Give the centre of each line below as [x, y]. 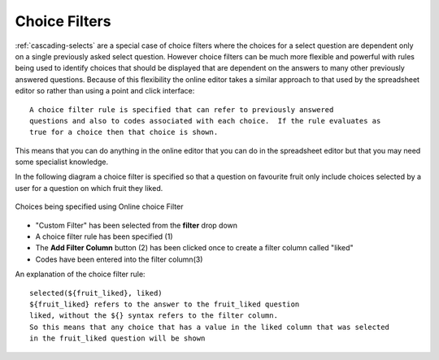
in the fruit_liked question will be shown [117, 338]
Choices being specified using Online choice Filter [99, 206]
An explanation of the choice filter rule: [80, 274]
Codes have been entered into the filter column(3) [119, 259]
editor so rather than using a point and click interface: [105, 91]
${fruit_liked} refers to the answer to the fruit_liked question [165, 304]
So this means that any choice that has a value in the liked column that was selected [210, 327]
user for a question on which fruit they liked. [89, 188]
